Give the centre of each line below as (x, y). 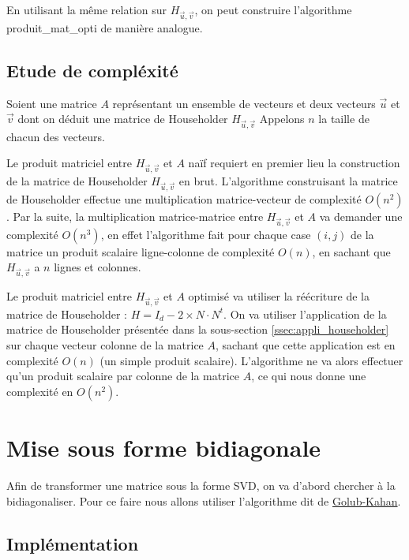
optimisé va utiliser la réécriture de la (279, 296)
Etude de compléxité (92, 70)
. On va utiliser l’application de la (305, 314)
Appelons (282, 119)
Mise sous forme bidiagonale (164, 447)
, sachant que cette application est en (306, 345)
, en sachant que (351, 251)
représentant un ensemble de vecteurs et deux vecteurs (244, 103)
